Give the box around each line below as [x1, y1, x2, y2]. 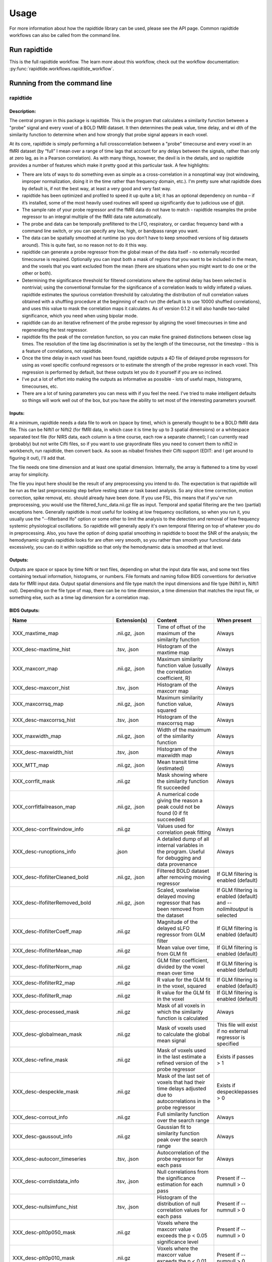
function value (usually [157, 662, 211, 669]
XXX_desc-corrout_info [12, 1114, 68, 1121]
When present [217, 616, 252, 623]
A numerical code [157, 791, 199, 798]
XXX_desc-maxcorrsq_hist [12, 716, 76, 723]
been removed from [157, 905, 204, 912]
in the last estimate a [157, 1053, 207, 1060]
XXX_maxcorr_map [12, 665, 58, 672]
